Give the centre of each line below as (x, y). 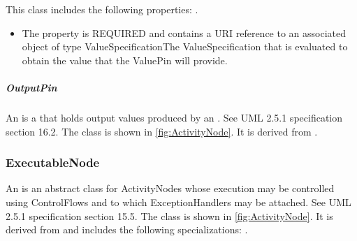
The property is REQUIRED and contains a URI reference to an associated (184, 32)
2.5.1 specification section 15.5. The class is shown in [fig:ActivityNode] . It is (169, 216)
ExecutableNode (53, 162)
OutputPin (31, 87)
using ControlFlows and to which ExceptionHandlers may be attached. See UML (178, 202)
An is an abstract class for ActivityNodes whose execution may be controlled (170, 188)
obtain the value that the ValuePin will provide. (125, 60)
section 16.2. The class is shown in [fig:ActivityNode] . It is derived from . (162, 131)
